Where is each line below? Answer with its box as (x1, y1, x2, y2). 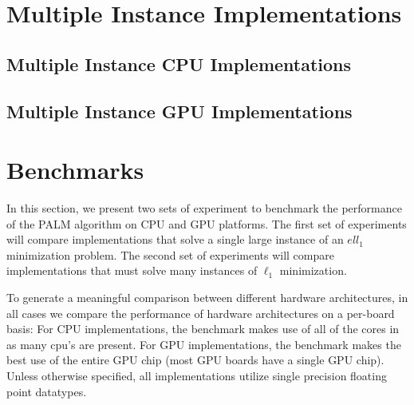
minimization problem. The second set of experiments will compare (6, 246, 334, 263)
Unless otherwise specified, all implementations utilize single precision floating (6, 367, 387, 383)
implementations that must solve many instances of (6, 262, 258, 279)
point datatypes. (6, 383, 87, 399)
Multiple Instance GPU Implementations (6, 98, 353, 123)
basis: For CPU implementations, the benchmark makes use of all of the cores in (6, 320, 400, 337)
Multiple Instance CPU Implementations (6, 51, 352, 76)
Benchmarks (6, 153, 144, 186)
